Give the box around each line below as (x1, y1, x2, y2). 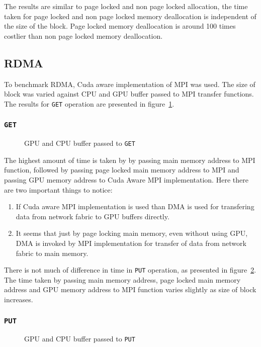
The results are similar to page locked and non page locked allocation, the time (4, 1, 248, 11)
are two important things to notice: (4, 184, 113, 195)
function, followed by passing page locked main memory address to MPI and (4, 164, 239, 175)
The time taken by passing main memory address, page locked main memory (4, 274, 241, 285)
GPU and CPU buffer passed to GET (24, 138, 135, 148)
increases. (4, 294, 33, 305)
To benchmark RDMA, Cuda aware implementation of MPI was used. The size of (4, 78, 255, 89)
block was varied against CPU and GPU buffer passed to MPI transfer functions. (4, 89, 254, 99)
